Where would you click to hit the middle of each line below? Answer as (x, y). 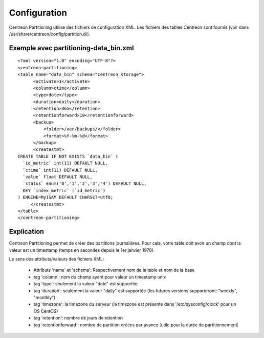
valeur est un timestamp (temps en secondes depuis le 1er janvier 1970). (82, 250)
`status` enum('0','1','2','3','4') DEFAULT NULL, (85, 184)
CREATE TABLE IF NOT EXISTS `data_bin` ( (68, 156)
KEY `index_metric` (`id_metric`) (64, 190)
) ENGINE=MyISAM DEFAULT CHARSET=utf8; (66, 197)
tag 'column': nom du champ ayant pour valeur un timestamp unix (100, 277)
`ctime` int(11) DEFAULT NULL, (60, 170)
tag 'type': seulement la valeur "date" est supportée (86, 284)
